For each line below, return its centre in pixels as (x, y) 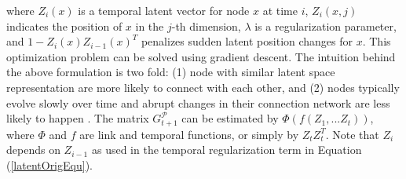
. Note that (352, 134)
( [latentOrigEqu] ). (49, 164)
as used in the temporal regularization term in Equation (227, 150)
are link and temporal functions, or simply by (189, 134)
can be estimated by (230, 118)
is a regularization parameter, (326, 26)
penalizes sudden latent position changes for (247, 41)
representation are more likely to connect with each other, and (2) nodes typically (203, 87)
